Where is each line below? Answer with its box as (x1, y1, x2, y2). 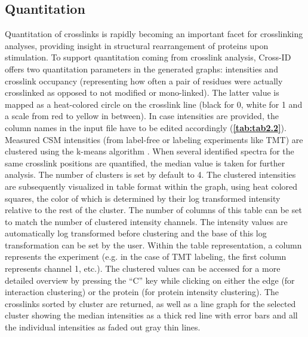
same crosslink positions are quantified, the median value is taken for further (5, 156, 285, 169)
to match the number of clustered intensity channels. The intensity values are (5, 215, 288, 227)
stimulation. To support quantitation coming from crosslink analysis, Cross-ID (5, 51, 291, 63)
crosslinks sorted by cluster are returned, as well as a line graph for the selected (5, 297, 296, 309)
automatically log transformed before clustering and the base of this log (5, 227, 267, 239)
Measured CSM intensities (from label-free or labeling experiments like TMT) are (5, 133, 303, 145)
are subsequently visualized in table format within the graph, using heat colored (5, 180, 298, 192)
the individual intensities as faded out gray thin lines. (5, 321, 201, 333)
